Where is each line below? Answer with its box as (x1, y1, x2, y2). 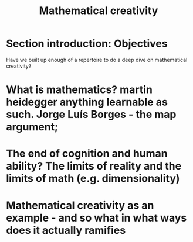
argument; (6, 120, 59, 134)
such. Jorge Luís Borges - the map (6, 108, 177, 121)
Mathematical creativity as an (6, 199, 154, 212)
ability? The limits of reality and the (6, 160, 182, 173)
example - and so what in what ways (6, 211, 187, 224)
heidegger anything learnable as (6, 95, 168, 109)
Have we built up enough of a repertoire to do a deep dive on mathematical (6, 56, 188, 63)
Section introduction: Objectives (6, 37, 168, 50)
